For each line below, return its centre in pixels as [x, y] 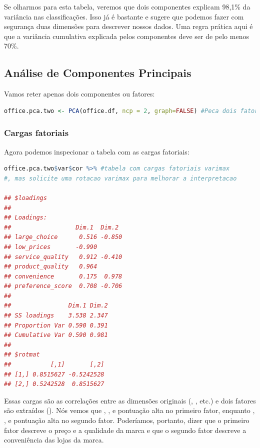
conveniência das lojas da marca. [54, 440]
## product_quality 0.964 [51, 267]
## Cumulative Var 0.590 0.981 [56, 335]
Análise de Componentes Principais [98, 73]
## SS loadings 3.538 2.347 [56, 316]
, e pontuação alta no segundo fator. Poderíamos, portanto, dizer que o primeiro [127, 420]
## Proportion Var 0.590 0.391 [56, 325]
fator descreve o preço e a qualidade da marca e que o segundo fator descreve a [125, 430]
